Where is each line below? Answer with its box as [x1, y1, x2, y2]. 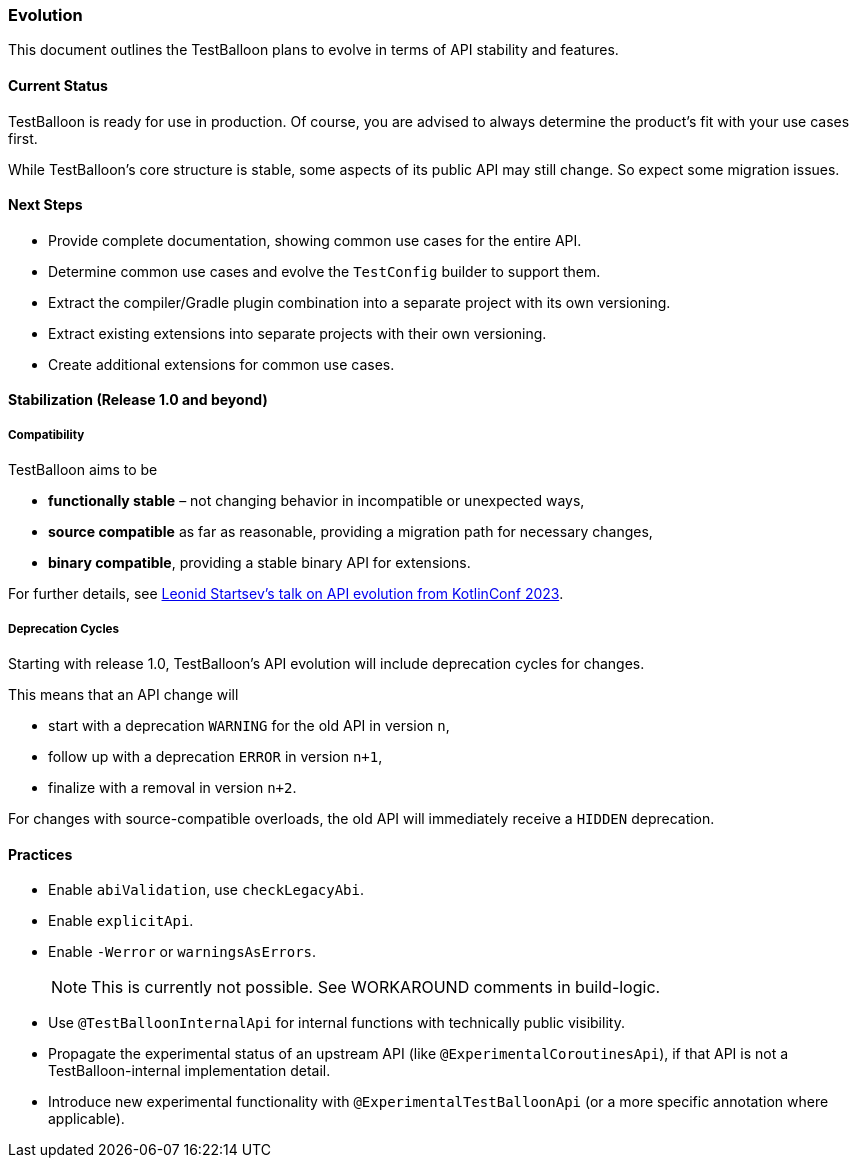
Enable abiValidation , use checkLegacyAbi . [48, 881, 365, 899]
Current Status [8, 76, 108, 94]
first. [8, 129, 38, 147]
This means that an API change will [8, 685, 239, 703]
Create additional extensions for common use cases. [48, 355, 395, 373]
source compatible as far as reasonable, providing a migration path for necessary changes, [48, 523, 653, 541]
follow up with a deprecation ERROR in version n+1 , [48, 747, 383, 765]
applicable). [48, 1110, 125, 1128]
